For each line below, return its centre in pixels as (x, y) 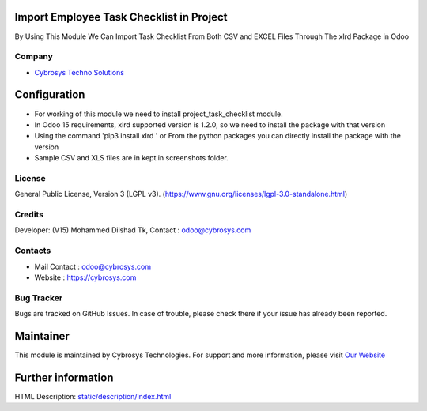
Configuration (50, 95)
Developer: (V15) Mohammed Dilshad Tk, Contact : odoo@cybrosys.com (133, 230)
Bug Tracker (39, 298)
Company (34, 57)
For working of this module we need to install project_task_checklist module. (159, 114)
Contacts (33, 251)
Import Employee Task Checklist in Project (121, 17)
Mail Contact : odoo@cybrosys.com (93, 266)
